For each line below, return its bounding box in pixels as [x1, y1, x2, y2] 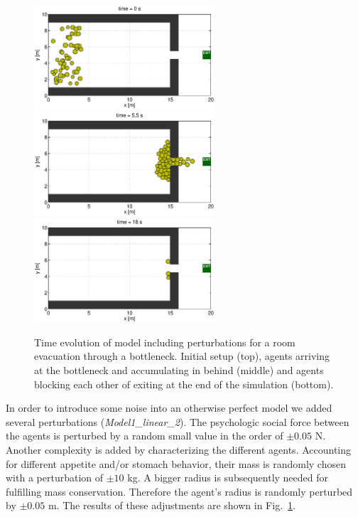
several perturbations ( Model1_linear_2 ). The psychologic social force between [6, 414, 349, 429]
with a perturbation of [6, 470, 104, 485]
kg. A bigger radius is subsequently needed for [127, 470, 329, 485]
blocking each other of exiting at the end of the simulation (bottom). [34, 376, 334, 391]
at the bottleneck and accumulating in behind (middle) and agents [34, 362, 324, 377]
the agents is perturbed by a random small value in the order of [6, 428, 283, 443]
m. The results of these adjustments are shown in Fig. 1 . [48, 498, 295, 513]
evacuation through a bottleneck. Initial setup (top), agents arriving [34, 348, 330, 363]
